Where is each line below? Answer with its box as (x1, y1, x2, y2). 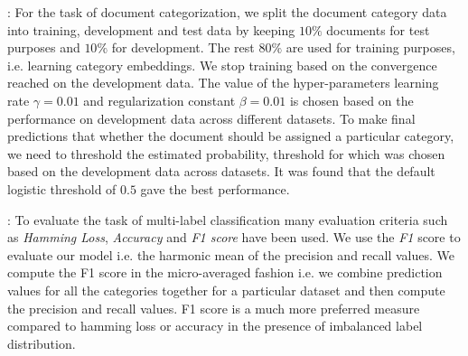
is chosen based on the (289, 90, 414, 109)
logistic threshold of (7, 179, 117, 198)
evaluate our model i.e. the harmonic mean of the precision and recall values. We (7, 245, 454, 264)
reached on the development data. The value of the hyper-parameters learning (7, 73, 439, 92)
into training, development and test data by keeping (7, 20, 295, 39)
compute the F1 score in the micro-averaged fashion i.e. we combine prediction (7, 263, 443, 282)
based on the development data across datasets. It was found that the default (7, 162, 435, 181)
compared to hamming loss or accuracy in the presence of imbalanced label (7, 316, 423, 335)
